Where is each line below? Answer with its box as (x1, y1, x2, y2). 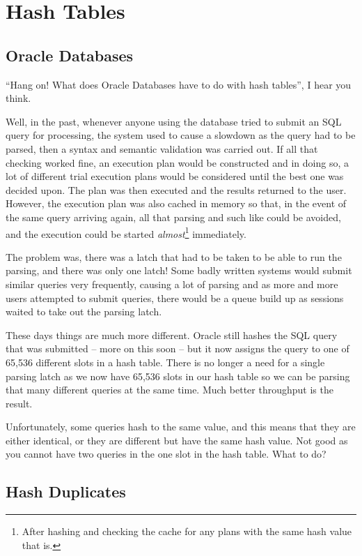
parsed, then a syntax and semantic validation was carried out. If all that (6, 141, 318, 156)
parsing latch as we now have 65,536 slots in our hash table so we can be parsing (6, 368, 350, 383)
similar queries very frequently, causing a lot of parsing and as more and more (6, 276, 338, 291)
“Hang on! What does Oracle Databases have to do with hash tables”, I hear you (6, 77, 352, 91)
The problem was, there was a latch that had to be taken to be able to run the (6, 249, 342, 264)
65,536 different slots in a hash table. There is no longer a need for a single (6, 354, 325, 369)
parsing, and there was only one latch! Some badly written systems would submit (6, 263, 352, 278)
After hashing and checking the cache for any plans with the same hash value (22, 524, 352, 539)
